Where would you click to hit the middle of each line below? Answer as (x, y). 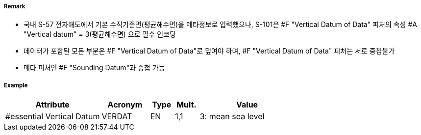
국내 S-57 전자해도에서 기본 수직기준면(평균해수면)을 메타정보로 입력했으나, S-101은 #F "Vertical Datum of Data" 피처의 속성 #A (220, 25)
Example (16, 85)
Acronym (125, 105)
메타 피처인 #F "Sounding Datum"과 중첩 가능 (94, 68)
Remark (15, 6)
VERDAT (117, 117)
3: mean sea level (232, 117)
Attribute (52, 105)
